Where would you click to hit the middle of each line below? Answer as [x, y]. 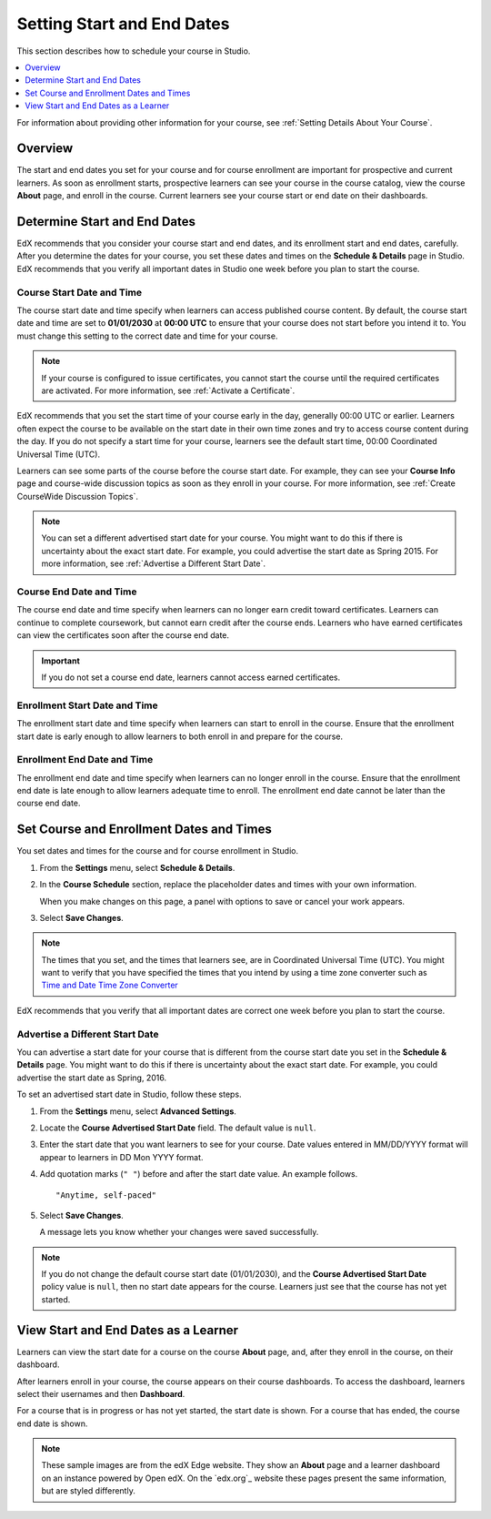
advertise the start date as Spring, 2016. [92, 1078]
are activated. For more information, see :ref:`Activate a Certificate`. [168, 390]
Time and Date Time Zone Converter [110, 985]
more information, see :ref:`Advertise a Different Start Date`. [153, 563]
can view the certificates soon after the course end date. [123, 635]
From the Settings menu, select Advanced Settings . [138, 1111]
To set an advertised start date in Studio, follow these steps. [129, 1094]
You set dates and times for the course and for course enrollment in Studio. [158, 851]
